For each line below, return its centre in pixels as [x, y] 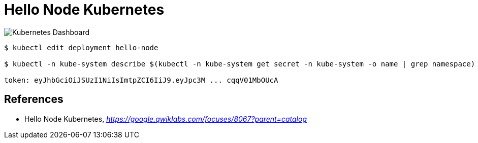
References [34, 99]
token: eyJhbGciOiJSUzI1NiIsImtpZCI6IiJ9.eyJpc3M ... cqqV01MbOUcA [141, 80]
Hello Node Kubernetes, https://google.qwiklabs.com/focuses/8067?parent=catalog [166, 119]
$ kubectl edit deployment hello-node [81, 47]
